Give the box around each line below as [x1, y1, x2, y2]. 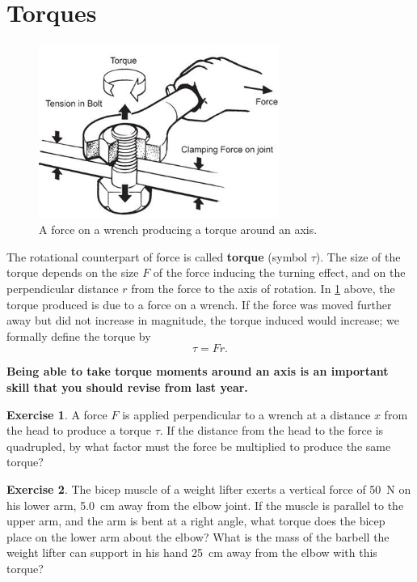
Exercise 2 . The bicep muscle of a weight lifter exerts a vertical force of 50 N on [6, 480, 411, 497]
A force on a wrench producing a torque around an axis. [39, 221, 318, 238]
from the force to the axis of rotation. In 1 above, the [131, 280, 395, 297]
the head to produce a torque [6, 422, 151, 439]
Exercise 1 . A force [6, 406, 107, 423]
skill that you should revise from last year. [6, 378, 248, 395]
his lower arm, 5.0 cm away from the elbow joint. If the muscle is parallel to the [6, 496, 404, 513]
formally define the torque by [6, 327, 151, 344]
